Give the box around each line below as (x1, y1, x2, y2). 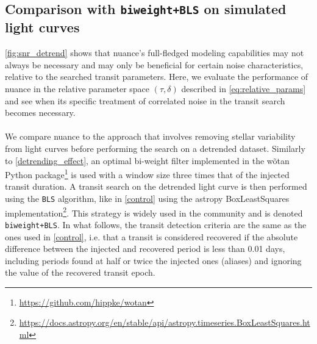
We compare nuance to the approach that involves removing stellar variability (5, 130, 296, 143)
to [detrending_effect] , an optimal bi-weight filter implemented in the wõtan (5, 154, 290, 167)
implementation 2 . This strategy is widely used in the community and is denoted (5, 204, 303, 219)
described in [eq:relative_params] (181, 82, 306, 95)
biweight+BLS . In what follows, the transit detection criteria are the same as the (5, 218, 307, 231)
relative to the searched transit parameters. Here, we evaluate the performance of (5, 70, 308, 83)
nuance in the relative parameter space (5, 82, 150, 95)
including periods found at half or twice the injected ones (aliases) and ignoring (5, 254, 302, 267)
